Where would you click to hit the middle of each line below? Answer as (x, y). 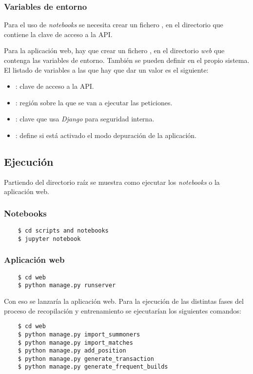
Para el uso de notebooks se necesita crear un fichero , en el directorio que (114, 25)
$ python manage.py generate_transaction (86, 359)
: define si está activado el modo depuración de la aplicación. (106, 135)
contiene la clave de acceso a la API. (58, 34)
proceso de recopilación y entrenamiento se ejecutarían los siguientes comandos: (123, 310)
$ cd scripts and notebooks (63, 231)
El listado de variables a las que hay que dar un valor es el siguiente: (106, 69)
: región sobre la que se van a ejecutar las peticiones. (94, 102)
